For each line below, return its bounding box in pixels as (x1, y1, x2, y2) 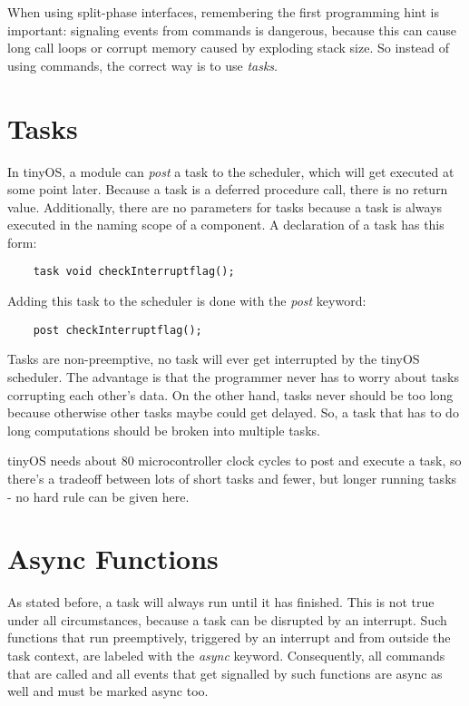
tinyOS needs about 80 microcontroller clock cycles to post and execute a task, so (7, 451, 462, 470)
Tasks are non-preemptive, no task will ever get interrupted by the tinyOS (7, 349, 420, 368)
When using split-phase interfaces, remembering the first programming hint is (7, 3, 439, 21)
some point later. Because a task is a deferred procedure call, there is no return (7, 180, 448, 199)
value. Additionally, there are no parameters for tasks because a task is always (7, 197, 443, 216)
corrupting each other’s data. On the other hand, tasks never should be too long (7, 385, 454, 404)
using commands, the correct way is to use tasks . (7, 55, 278, 74)
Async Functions (7, 540, 219, 577)
